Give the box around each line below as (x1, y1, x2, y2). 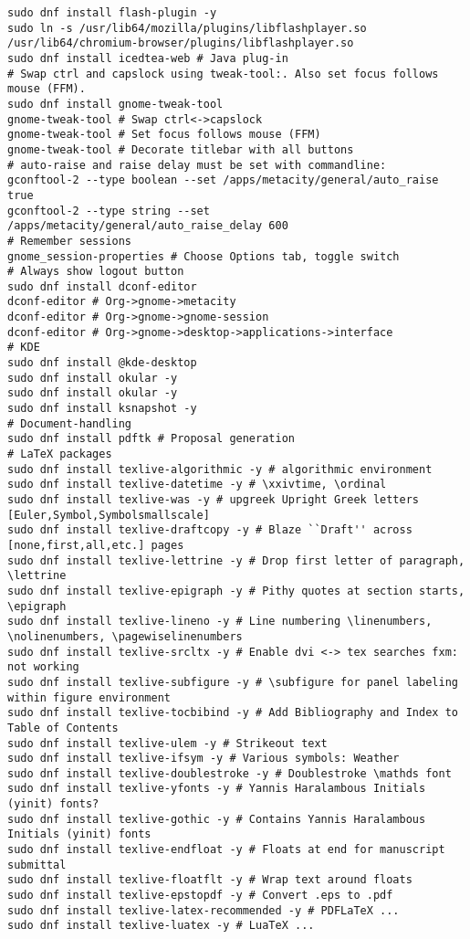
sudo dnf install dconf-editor (7, 280, 197, 293)
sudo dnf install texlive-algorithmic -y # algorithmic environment (7, 462, 433, 476)
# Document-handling (7, 417, 132, 430)
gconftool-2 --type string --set (7, 204, 210, 217)
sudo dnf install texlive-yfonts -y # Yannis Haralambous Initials (7, 782, 426, 796)
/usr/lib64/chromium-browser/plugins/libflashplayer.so (7, 37, 354, 50)
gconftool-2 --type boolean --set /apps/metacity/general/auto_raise (7, 174, 439, 187)
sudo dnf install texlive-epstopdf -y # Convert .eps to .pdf (7, 889, 393, 902)
